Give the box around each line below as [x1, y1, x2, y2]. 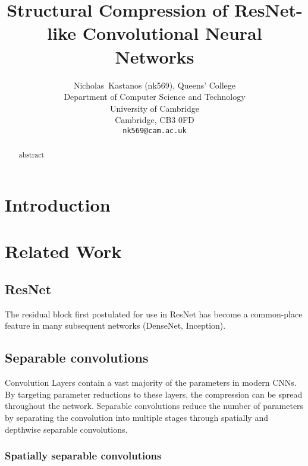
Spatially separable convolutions [5, 448, 162, 463]
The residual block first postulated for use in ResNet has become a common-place [5, 307, 303, 320]
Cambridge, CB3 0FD [115, 114, 194, 126]
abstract [18, 150, 45, 160]
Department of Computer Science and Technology [64, 90, 246, 103]
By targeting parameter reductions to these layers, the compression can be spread [5, 388, 303, 400]
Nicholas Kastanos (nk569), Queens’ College [73, 78, 236, 91]
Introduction [5, 192, 111, 216]
